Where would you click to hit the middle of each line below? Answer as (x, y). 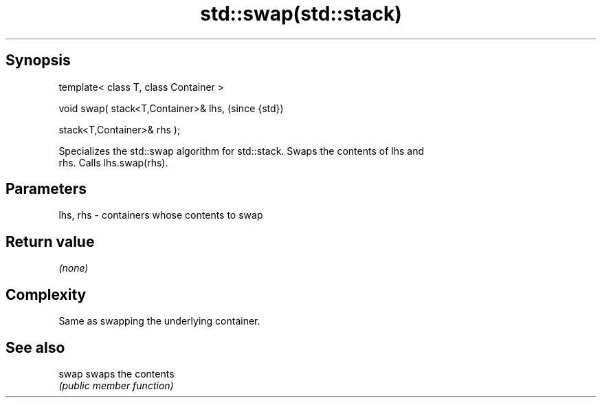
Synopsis (38, 61)
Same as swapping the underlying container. (159, 321)
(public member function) (116, 385)
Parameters (46, 189)
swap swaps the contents (116, 373)
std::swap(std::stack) (301, 14)
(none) (74, 268)
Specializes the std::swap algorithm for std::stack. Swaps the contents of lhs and (241, 151)
